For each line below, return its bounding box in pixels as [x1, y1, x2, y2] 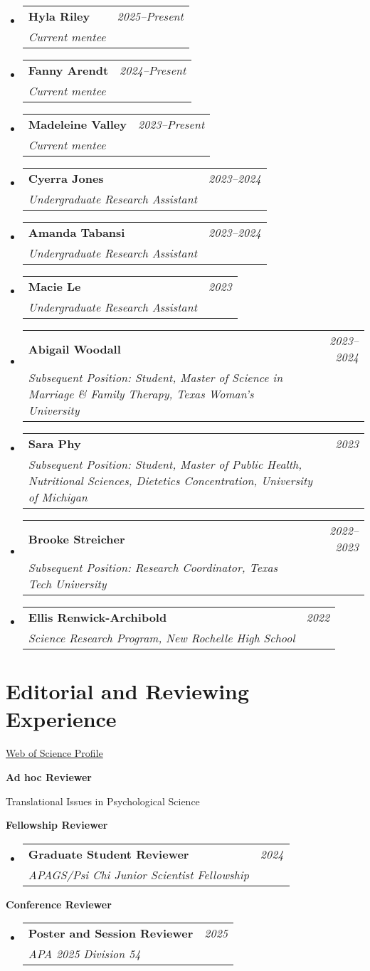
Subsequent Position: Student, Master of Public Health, [28, 456, 302, 472]
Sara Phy [28, 435, 81, 452]
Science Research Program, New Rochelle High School [28, 630, 295, 646]
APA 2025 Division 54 [28, 945, 141, 962]
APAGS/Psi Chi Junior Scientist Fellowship [28, 866, 249, 883]
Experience [6, 704, 117, 733]
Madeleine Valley [28, 116, 127, 132]
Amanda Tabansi [28, 224, 125, 240]
